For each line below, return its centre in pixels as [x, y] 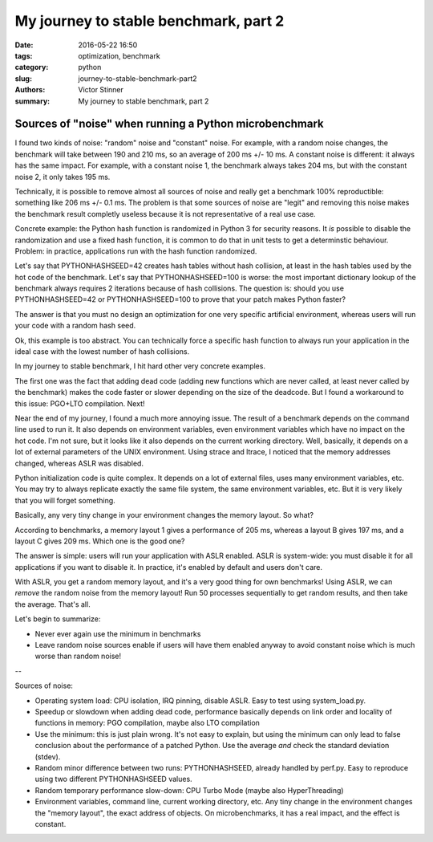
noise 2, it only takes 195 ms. [63, 177]
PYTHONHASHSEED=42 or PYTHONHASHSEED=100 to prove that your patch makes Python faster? [180, 299]
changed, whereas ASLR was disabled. [79, 463]
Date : [24, 45]
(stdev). [48, 757]
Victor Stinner [101, 90]
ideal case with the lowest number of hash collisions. [102, 352]
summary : [32, 101]
